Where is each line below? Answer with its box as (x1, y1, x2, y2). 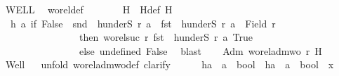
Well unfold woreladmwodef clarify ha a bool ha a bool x (5, 57, 334, 72)
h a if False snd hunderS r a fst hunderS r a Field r (10, 15, 276, 30)
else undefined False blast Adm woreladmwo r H (79, 43, 322, 58)
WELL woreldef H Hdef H (5, 2, 173, 16)
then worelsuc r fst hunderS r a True (79, 30, 253, 44)
